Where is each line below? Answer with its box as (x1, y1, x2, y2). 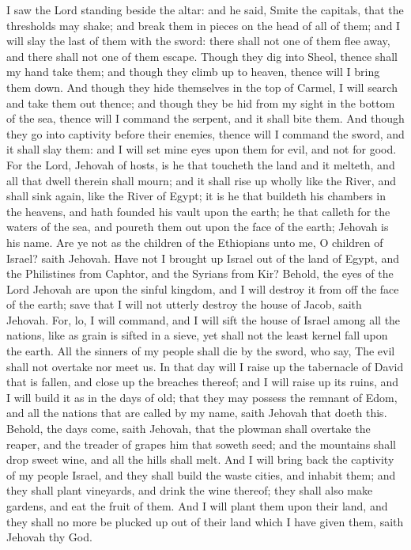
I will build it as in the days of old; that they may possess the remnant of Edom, (6, 389, 398, 405)
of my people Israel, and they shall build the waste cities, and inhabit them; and (6, 466, 396, 483)
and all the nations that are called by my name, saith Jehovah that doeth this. (6, 404, 387, 421)
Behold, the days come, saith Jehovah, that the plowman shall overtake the (6, 420, 371, 437)
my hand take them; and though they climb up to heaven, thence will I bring (6, 63, 380, 80)
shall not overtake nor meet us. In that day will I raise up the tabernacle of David (6, 358, 404, 374)
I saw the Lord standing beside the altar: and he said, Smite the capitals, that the (6, 2, 404, 17)
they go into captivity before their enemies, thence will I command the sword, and (6, 125, 405, 142)
